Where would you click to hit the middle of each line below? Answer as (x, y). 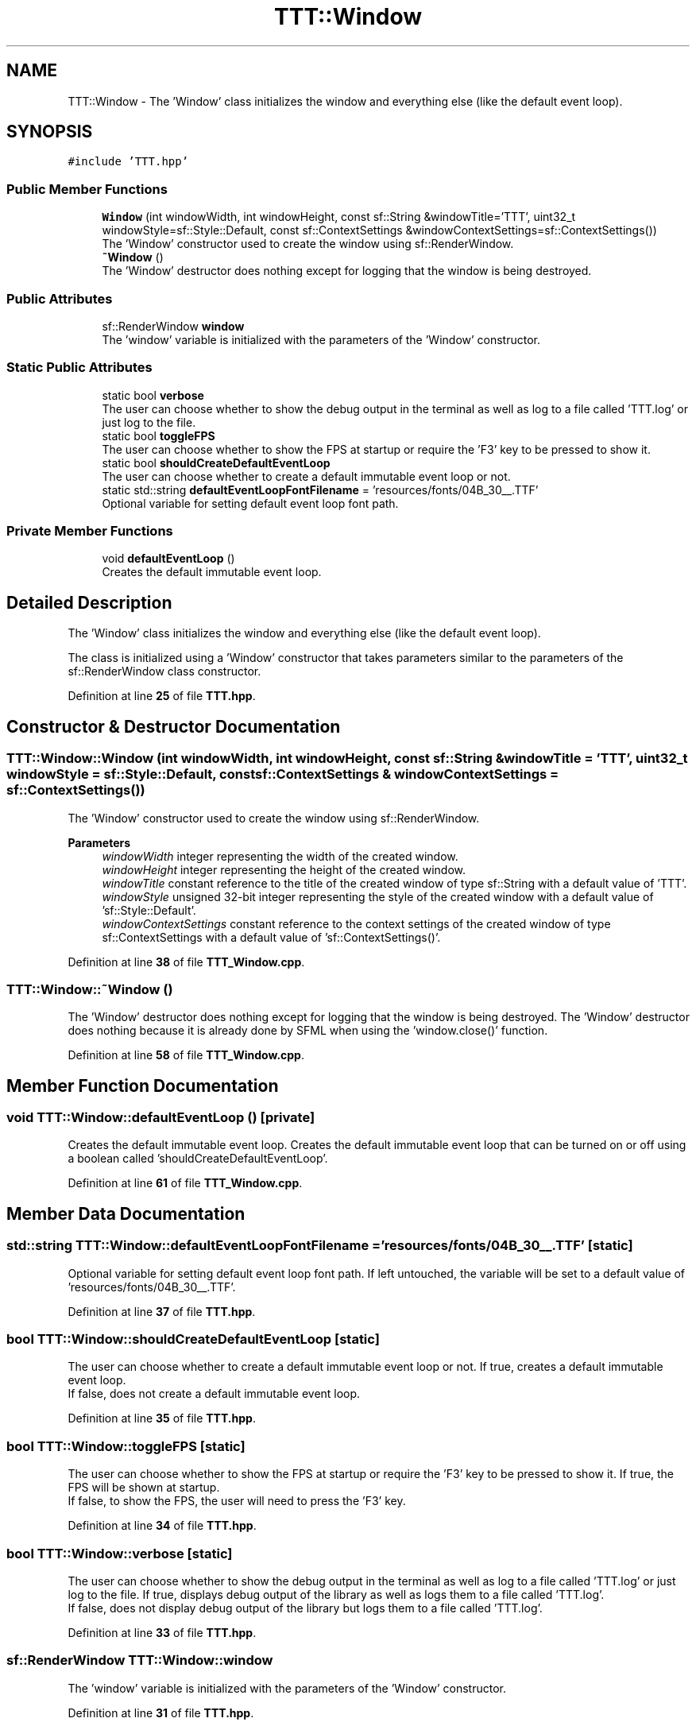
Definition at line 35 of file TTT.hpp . (162, 1418)
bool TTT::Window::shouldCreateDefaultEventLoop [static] (193, 1339)
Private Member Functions (90, 531)
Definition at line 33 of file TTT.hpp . (162, 1632)
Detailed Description (89, 602)
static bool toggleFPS (159, 435)
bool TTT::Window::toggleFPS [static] (126, 1446)
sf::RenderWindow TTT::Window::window (140, 1660)
